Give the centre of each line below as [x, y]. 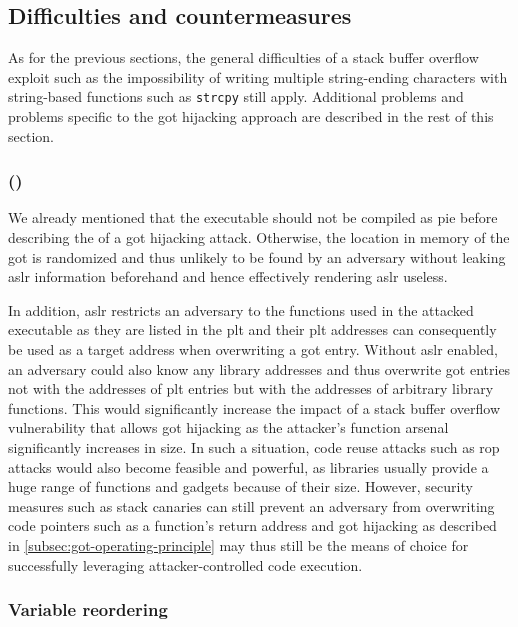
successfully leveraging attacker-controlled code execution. [185, 564]
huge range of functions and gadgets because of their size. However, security [240, 486]
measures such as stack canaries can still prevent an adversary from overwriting [251, 505]
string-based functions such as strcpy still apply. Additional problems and [236, 96]
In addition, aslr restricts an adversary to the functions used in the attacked [241, 309]
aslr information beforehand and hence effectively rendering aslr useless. [228, 276]
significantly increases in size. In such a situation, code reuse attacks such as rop [254, 446]
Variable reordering [88, 609]
